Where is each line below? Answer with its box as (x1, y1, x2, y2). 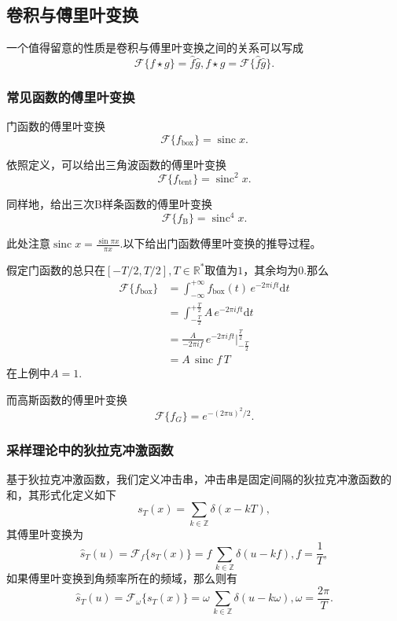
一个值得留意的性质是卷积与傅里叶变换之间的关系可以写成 (6, 39, 303, 56)
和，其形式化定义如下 (6, 486, 116, 502)
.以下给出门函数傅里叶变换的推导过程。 (119, 235, 322, 252)
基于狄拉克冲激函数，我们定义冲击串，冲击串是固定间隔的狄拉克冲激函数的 (6, 471, 391, 487)
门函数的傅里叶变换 (6, 118, 105, 134)
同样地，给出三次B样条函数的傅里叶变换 (6, 195, 212, 211)
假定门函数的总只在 (6, 261, 105, 277)
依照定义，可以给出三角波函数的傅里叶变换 (6, 156, 226, 172)
